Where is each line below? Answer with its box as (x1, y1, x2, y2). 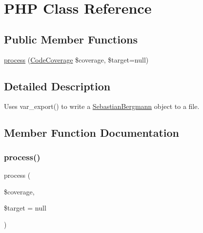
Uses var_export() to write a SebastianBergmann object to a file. (4, 101, 200, 111)
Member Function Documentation (4, 125, 180, 140)
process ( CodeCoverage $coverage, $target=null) (4, 54, 149, 64)
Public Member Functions (4, 31, 138, 46)
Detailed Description (4, 78, 111, 93)
